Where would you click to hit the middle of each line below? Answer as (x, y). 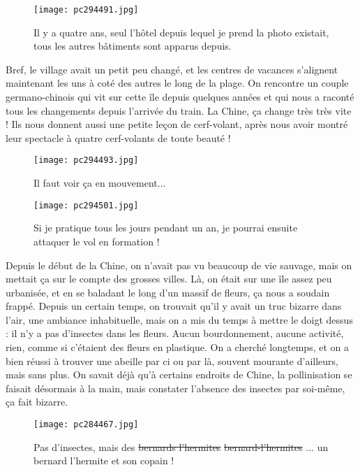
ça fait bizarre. (37, 402)
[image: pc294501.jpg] (86, 205)
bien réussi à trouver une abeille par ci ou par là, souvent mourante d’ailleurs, (172, 360)
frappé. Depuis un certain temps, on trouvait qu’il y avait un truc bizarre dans (174, 306)
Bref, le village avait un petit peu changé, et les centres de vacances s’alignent (172, 69)
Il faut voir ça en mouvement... (100, 183)
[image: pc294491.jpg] (86, 10)
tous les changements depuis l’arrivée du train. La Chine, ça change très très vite (179, 110)
